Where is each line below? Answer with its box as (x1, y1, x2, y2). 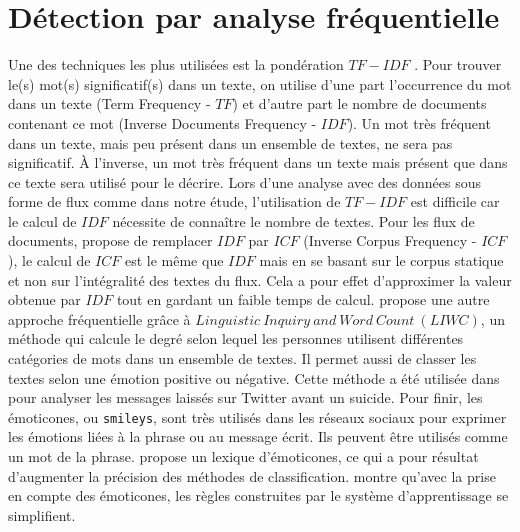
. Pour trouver (414, 54, 502, 75)
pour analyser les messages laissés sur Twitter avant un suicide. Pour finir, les (8, 387, 483, 408)
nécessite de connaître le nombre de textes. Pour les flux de (112, 210, 475, 231)
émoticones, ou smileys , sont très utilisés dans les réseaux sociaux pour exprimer (8, 406, 507, 427)
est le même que (124, 250, 224, 271)
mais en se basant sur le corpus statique (259, 250, 504, 271)
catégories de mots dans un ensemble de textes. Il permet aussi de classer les (8, 348, 477, 369)
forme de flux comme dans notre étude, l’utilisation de (8, 191, 341, 212)
